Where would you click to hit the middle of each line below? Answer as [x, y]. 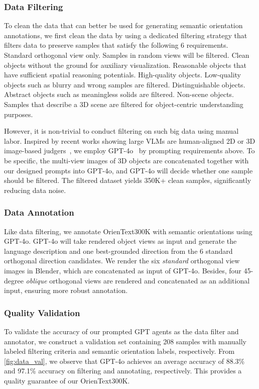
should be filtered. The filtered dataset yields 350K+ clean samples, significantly [128, 180]
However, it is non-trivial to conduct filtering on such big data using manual [121, 131]
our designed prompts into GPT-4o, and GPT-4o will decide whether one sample [128, 170]
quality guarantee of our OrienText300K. [67, 380]
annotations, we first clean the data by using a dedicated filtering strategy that [126, 35]
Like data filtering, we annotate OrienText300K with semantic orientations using [128, 231]
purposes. [19, 114]
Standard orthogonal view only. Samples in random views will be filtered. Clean [127, 55]
